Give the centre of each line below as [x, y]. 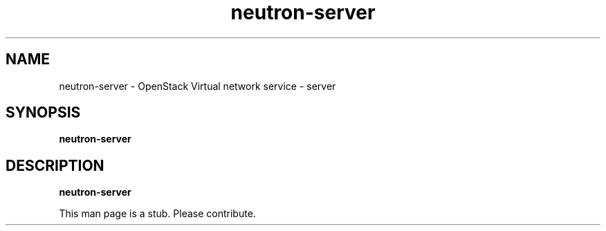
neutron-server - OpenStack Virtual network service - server [198, 86]
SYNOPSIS [43, 113]
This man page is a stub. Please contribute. [157, 214]
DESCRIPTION [55, 165]
